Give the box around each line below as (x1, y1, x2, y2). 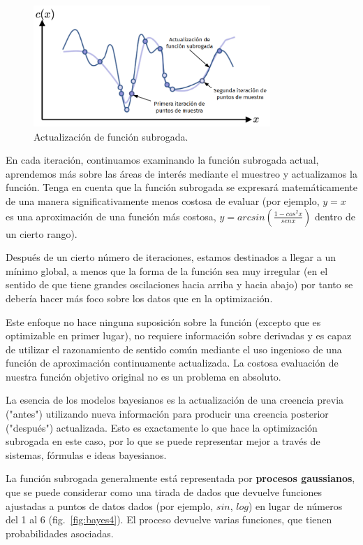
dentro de (314, 208, 355, 223)
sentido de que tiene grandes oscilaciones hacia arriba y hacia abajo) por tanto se (6, 277, 353, 292)
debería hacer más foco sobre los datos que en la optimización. (6, 290, 273, 305)
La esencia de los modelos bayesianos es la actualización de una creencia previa (6, 392, 344, 407)
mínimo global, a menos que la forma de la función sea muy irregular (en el (6, 263, 328, 278)
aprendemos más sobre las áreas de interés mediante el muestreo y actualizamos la (6, 166, 357, 181)
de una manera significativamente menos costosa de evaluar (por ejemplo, (6, 193, 320, 208)
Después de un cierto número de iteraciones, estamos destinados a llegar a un (6, 250, 336, 264)
